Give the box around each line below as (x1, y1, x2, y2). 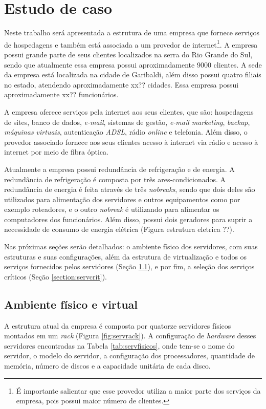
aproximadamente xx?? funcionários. (4, 89, 119, 100)
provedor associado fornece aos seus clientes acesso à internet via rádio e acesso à (4, 136, 258, 147)
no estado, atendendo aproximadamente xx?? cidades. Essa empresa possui (4, 79, 239, 90)
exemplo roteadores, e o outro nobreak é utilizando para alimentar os (4, 204, 219, 214)
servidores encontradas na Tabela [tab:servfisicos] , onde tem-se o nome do (4, 340, 235, 351)
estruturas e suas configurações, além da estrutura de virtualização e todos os (4, 251, 247, 262)
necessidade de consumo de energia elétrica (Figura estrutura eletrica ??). (4, 224, 234, 234)
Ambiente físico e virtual (4, 296, 138, 312)
